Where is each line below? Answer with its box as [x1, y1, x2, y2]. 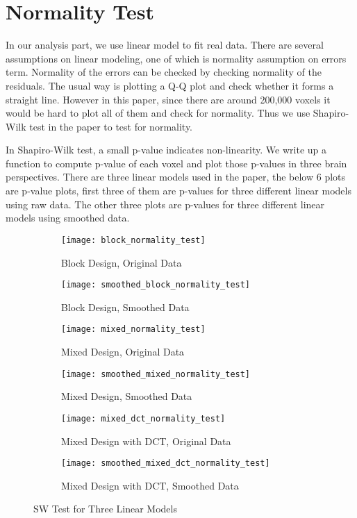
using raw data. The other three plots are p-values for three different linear [6, 197, 325, 211]
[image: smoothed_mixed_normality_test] [61, 369, 251, 379]
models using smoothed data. [6, 210, 130, 225]
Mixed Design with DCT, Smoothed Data [61, 478, 239, 492]
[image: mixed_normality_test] [61, 324, 206, 335]
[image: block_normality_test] [61, 235, 206, 245]
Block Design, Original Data [61, 255, 182, 269]
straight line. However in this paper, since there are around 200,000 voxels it [6, 92, 331, 106]
